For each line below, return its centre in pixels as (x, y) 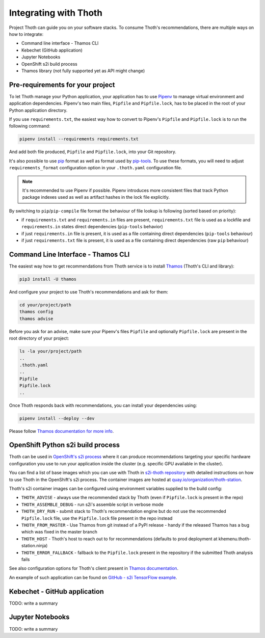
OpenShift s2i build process (49, 64)
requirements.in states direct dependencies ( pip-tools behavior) (92, 227)
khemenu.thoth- (235, 539)
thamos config (36, 312)
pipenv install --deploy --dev (57, 418)
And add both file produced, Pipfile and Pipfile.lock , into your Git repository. (93, 152)
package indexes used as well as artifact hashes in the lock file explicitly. (96, 197)
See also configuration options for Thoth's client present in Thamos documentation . (94, 568)
